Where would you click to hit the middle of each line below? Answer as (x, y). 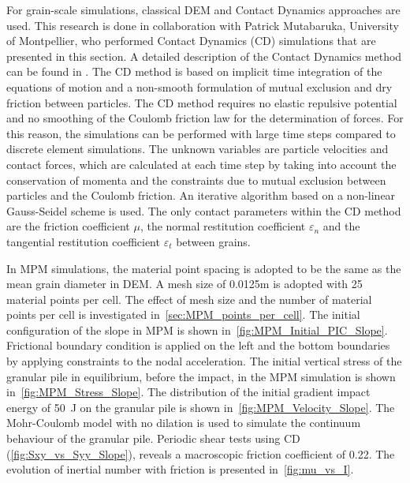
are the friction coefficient (68, 226)
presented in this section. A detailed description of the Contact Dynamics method (204, 56)
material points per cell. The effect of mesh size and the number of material (189, 299)
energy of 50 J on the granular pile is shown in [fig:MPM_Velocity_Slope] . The (201, 407)
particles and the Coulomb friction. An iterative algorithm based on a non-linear (201, 195)
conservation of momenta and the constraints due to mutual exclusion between (196, 180)
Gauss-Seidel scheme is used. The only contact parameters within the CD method (204, 210)
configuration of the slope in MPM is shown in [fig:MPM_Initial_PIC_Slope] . (197, 329)
